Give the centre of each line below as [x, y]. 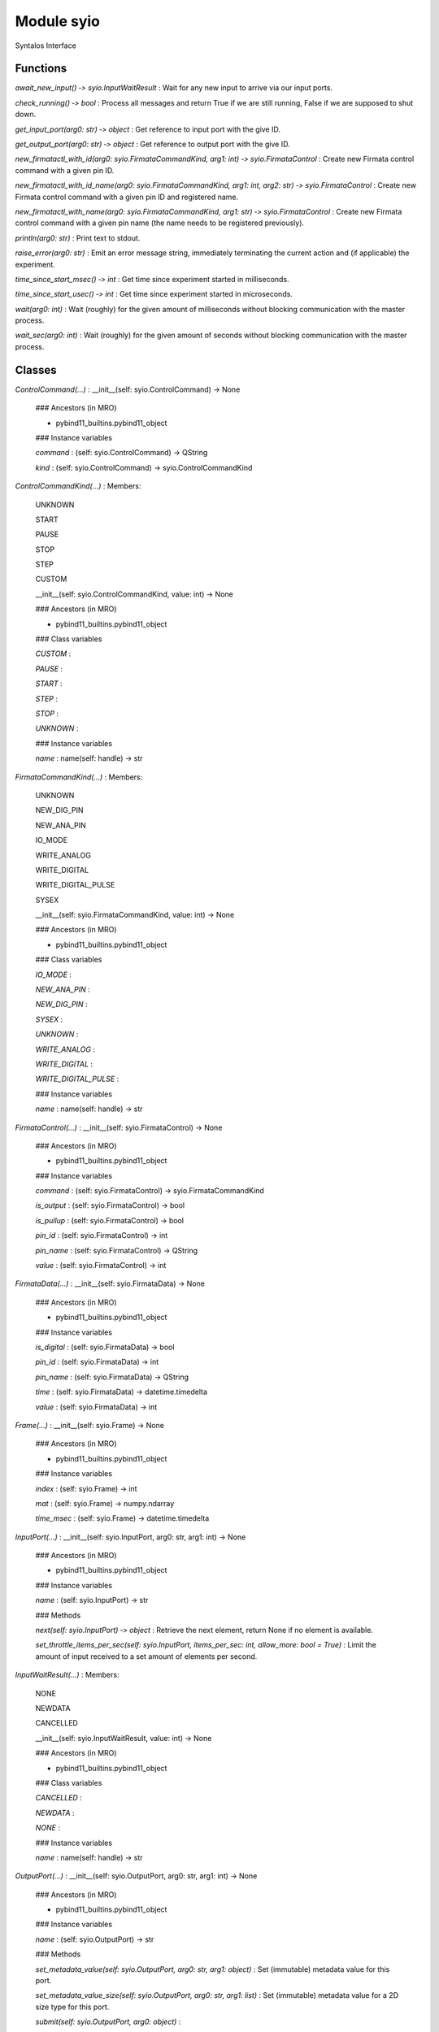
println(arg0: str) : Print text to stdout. [78, 238]
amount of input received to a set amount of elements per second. [146, 1656]
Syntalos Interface [46, 46]
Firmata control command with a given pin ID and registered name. [127, 197]
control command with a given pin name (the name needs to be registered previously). [160, 223]
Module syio [58, 21]
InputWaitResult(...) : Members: [67, 1675]
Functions [41, 69]
